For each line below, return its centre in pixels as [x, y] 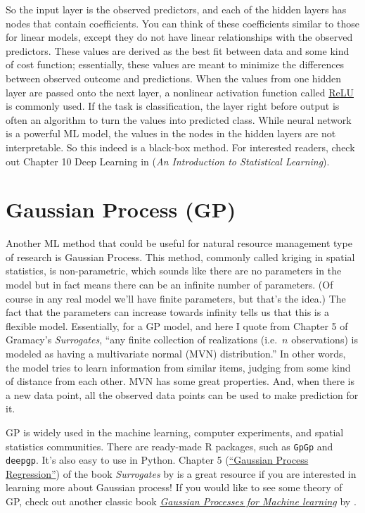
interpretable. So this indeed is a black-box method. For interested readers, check [180, 147]
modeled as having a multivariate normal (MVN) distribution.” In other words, [176, 353]
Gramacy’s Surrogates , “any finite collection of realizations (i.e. [142, 340]
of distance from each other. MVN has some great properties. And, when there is [180, 381]
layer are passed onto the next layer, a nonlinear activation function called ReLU [180, 92]
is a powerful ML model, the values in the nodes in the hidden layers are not [171, 133]
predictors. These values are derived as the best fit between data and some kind [178, 50]
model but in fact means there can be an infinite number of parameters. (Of [169, 285]
